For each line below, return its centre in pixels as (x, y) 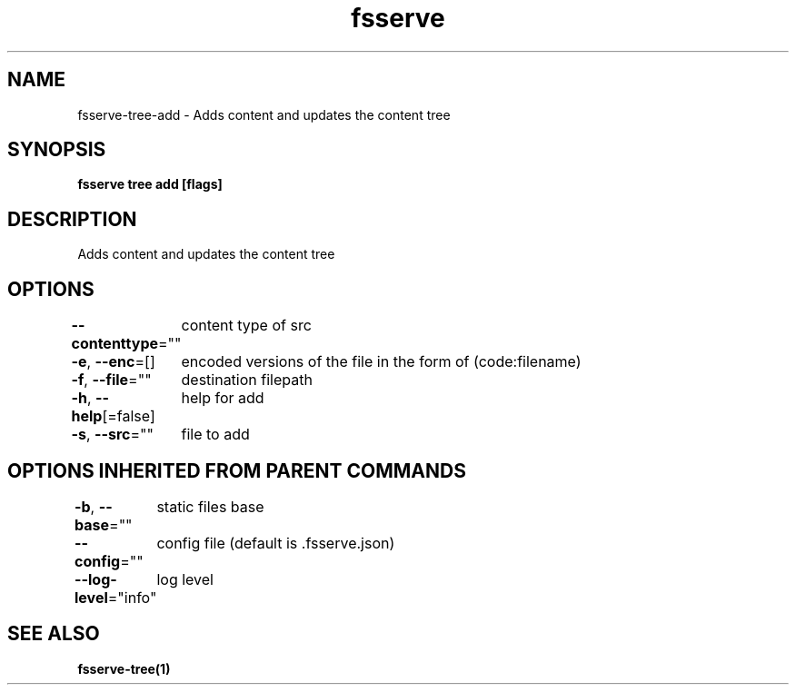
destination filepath (247, 380)
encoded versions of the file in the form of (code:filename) (381, 362)
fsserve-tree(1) (124, 668)
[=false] (129, 416)
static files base (210, 506)
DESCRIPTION (72, 219)
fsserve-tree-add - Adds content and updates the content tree (264, 114)
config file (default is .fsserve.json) (276, 543)
